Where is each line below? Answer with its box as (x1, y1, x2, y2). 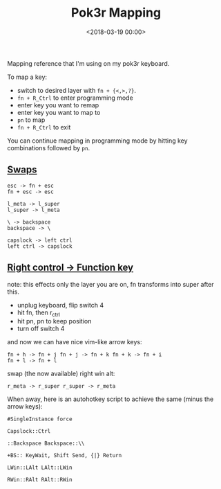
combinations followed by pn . (7, 143, 90, 152)
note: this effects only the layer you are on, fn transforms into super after (7, 280, 214, 288)
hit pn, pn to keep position (17, 317, 92, 326)
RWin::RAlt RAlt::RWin (7, 477, 73, 483)
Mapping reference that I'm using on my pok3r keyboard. (7, 59, 170, 67)
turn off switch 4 (17, 324, 65, 333)
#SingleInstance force (7, 416, 73, 423)
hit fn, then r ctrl (17, 308, 60, 318)
